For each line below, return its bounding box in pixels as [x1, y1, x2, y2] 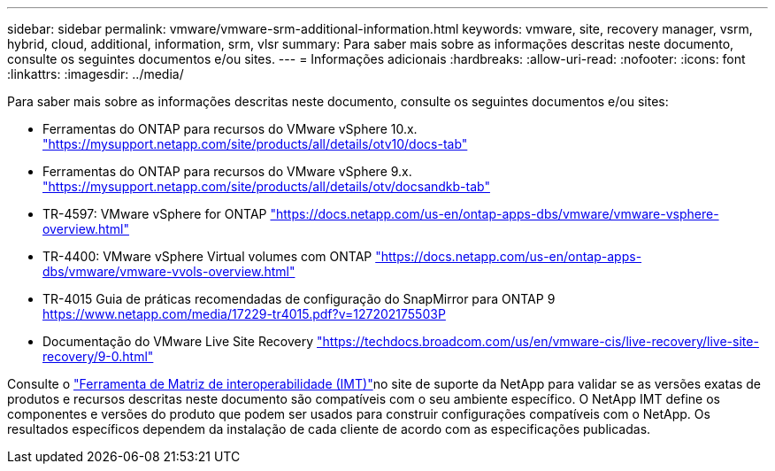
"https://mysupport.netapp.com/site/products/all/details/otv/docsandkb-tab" [42, 179, 490, 194]
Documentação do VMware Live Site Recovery [42, 334, 314, 349]
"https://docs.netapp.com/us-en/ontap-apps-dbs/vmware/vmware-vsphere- [270, 206, 719, 221]
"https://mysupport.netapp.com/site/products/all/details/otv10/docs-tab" [42, 136, 468, 151]
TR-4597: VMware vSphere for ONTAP [42, 206, 267, 221]
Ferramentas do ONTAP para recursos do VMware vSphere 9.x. [42, 164, 412, 179]
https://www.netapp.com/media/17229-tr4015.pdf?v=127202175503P [42, 306, 446, 321]
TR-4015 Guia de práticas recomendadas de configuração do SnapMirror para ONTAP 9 [42, 291, 556, 306]
